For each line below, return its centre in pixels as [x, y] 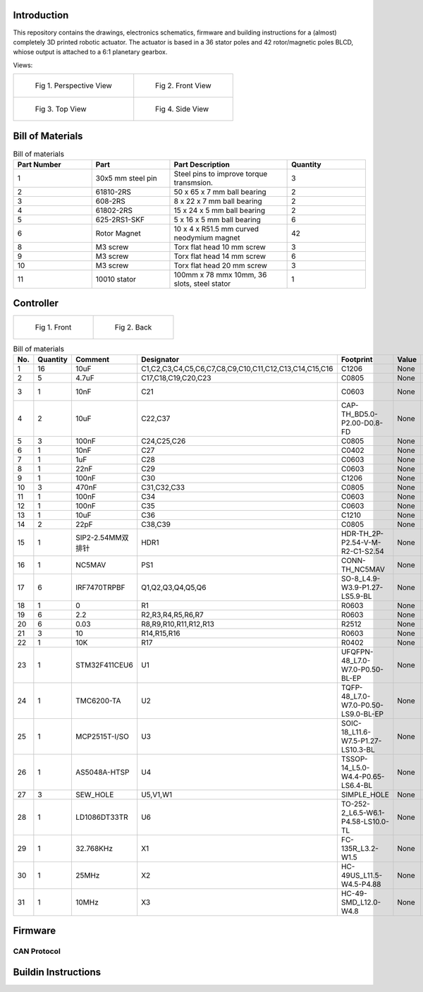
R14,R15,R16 [161, 633]
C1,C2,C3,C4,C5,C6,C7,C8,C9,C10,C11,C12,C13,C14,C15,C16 [237, 368]
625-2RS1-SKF [120, 219]
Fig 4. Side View [182, 109]
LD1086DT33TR [102, 817]
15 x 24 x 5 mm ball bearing [220, 210]
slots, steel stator [202, 284]
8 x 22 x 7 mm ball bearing [218, 201]
